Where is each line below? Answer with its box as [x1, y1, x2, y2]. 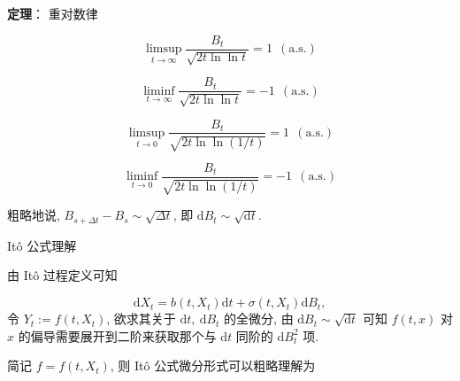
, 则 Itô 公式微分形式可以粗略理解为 [110, 356, 316, 375]
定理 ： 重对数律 [7, 4, 98, 22]
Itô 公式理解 [7, 236, 77, 254]
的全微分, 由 [224, 309, 294, 328]
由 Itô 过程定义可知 [7, 266, 118, 284]
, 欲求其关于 [106, 309, 176, 328]
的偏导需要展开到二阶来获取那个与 [18, 326, 217, 345]
